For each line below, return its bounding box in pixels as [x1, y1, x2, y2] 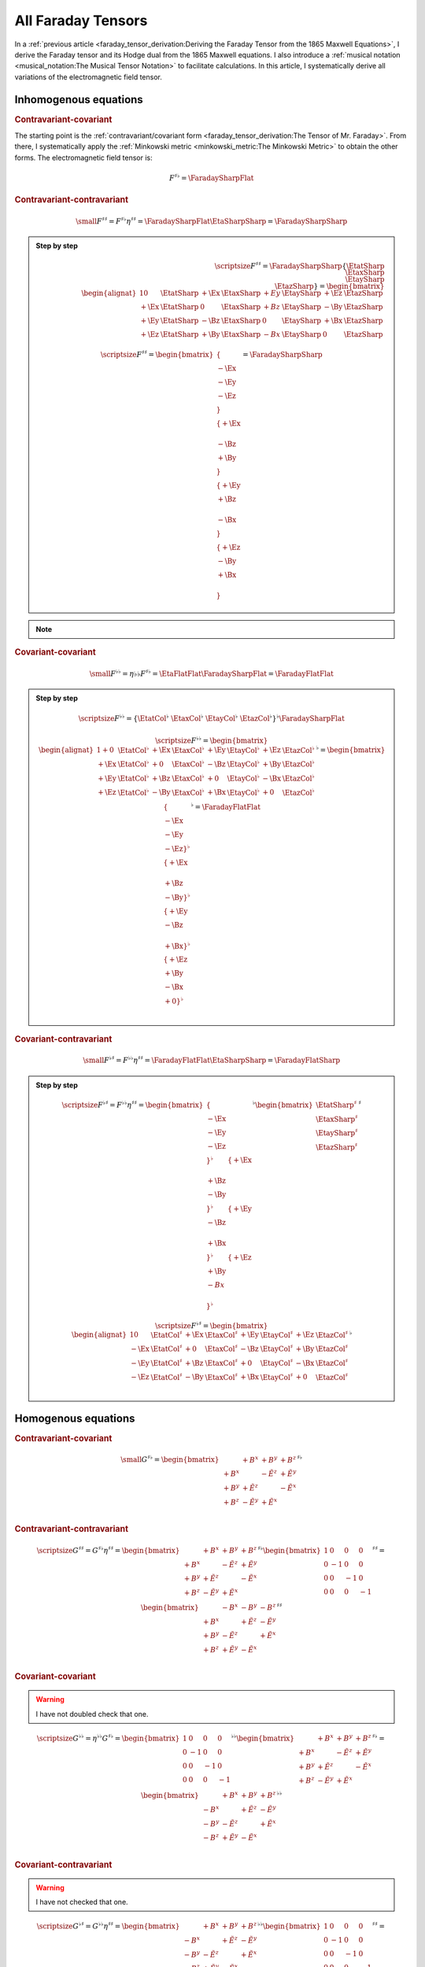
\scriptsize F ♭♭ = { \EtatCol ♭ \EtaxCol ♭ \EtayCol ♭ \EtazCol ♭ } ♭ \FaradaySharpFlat [78, 713, 346, 723]
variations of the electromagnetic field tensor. [14, 72, 163, 82]
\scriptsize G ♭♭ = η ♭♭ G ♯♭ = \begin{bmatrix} [36, 1733, 180, 1743]
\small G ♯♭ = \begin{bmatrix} [120, 1454, 220, 1464]
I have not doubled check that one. [35, 1709, 149, 1718]
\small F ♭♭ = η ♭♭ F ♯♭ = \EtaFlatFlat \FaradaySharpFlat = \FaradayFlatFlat [89, 668, 334, 678]
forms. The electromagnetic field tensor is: [14, 153, 153, 162]
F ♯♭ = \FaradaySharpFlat [169, 172, 254, 183]
